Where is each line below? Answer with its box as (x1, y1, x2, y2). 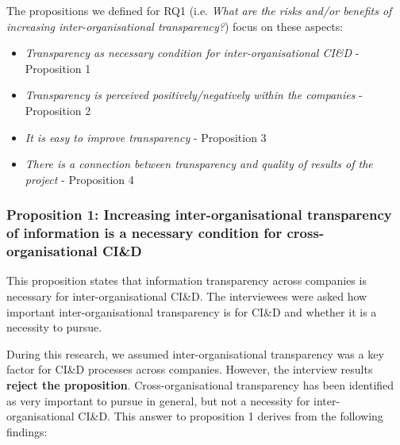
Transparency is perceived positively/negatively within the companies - (25, 86, 363, 103)
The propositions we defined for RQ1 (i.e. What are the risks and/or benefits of (6, 2, 392, 18)
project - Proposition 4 (25, 171, 134, 187)
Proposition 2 (25, 102, 91, 118)
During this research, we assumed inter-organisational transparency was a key (6, 345, 384, 362)
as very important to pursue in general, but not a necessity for (6, 392, 310, 409)
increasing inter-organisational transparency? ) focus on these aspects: (6, 17, 344, 34)
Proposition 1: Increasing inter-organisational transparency (6, 205, 392, 224)
